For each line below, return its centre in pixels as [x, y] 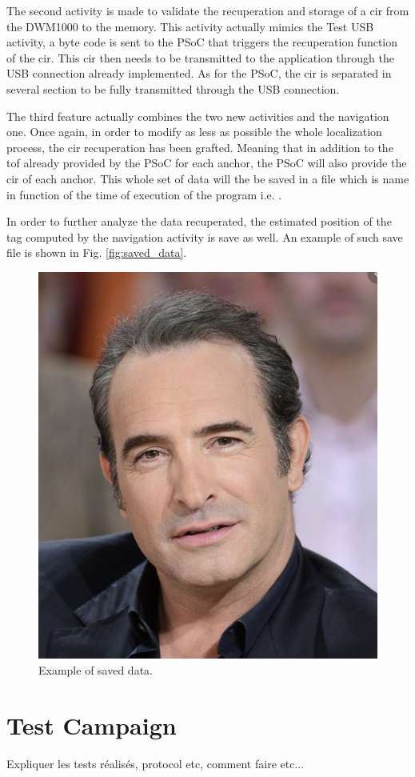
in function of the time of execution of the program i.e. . [144, 194]
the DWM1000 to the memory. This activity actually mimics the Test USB [190, 26]
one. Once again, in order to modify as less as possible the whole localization [194, 132]
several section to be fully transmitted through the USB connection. [173, 88]
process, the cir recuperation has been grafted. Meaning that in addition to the [200, 147]
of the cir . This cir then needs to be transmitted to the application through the [201, 57]
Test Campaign [92, 725]
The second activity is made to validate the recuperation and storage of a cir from [208, 10]
